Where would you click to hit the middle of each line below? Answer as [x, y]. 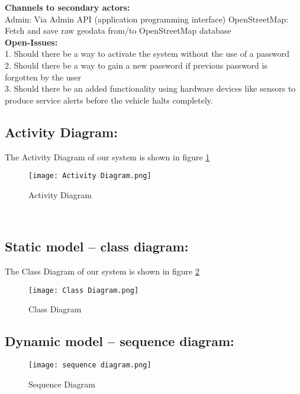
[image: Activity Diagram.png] [90, 176]
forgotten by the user [43, 77]
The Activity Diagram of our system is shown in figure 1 [107, 156]
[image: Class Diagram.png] [84, 290]
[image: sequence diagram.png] [90, 365]
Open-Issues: [31, 42]
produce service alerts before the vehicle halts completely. [109, 100]
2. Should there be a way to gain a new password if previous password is [136, 65]
